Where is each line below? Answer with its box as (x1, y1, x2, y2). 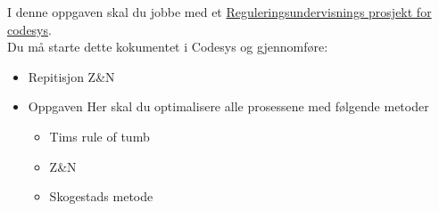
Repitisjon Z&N (28, 67, 115, 85)
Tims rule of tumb (49, 126, 150, 145)
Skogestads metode (49, 187, 153, 206)
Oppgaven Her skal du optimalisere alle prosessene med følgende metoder (28, 97, 429, 116)
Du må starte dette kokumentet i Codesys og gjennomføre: (7, 37, 328, 56)
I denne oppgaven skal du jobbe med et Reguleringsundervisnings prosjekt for (7, 3, 432, 20)
